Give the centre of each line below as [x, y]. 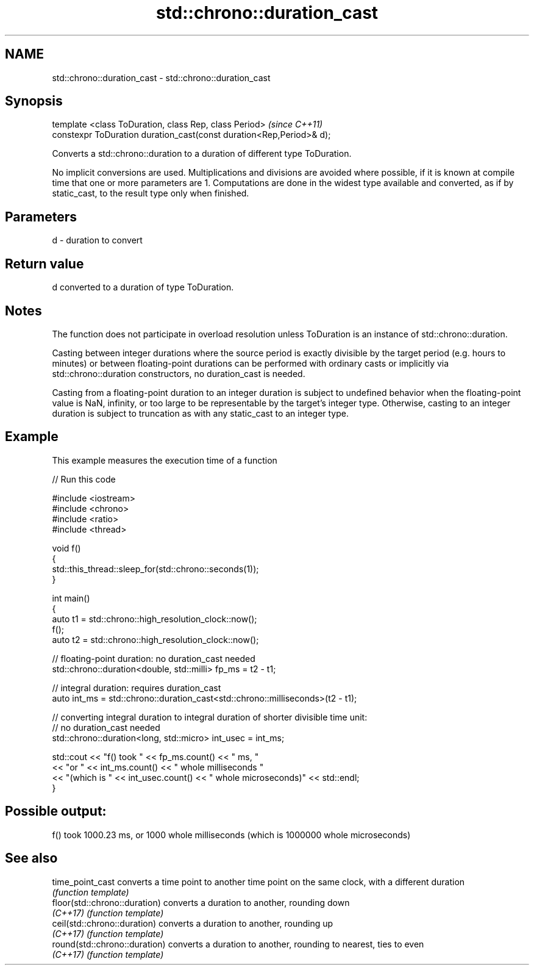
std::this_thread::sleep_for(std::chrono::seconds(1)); [155, 569]
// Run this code [84, 479]
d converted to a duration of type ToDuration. [143, 287]
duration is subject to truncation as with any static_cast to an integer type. [200, 413]
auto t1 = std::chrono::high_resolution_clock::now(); [155, 619]
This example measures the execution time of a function [165, 460]
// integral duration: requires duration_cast [137, 688]
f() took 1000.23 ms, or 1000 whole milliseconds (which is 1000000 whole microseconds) [231, 835]
